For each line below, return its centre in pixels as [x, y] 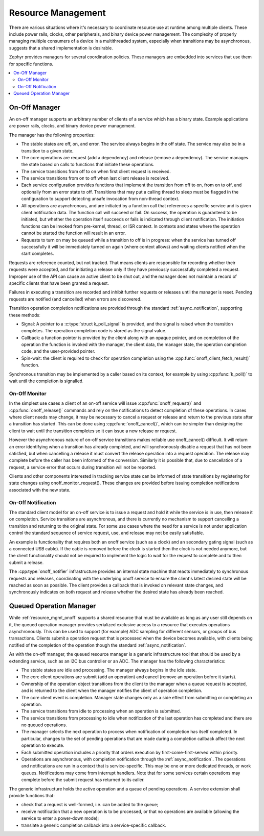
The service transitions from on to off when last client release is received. [95, 178]
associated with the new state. [40, 490]
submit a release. [26, 562]
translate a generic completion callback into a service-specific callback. [94, 825]
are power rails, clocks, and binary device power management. [72, 126]
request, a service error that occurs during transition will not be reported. [83, 467]
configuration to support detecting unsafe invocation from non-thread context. [100, 199]
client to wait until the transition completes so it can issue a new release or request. [93, 431]
